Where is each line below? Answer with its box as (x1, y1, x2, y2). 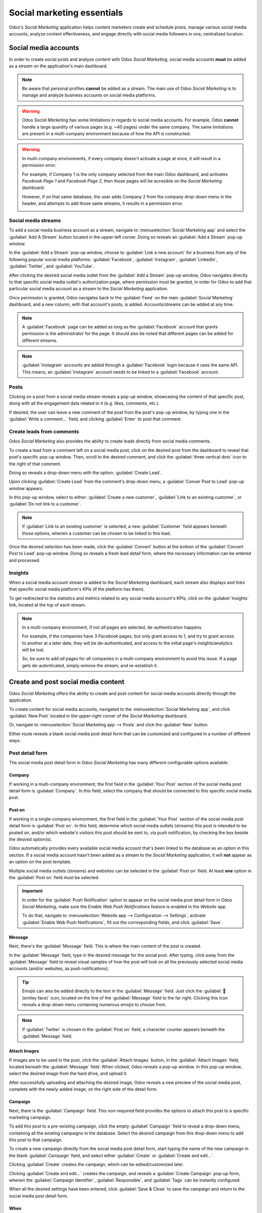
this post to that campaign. (9, 1137, 63, 1143)
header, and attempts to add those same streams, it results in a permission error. (22, 200, 183, 206)
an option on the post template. (9, 859, 72, 865)
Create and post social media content (9, 677, 125, 686)
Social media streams (9, 217, 61, 224)
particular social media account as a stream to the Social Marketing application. (9, 286, 168, 292)
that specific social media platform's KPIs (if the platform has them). (9, 586, 145, 592)
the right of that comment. (9, 461, 62, 467)
